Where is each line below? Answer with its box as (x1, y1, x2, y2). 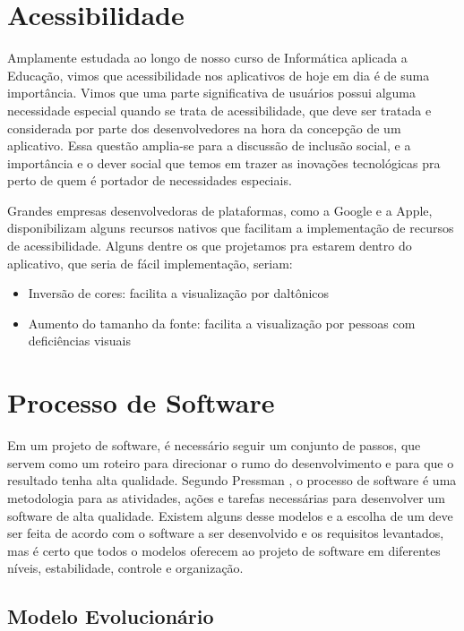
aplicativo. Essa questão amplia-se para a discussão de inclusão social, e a (7, 136, 411, 155)
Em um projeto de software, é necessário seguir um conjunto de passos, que (7, 436, 421, 455)
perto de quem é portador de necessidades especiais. (7, 171, 292, 190)
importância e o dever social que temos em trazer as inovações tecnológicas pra (7, 153, 441, 172)
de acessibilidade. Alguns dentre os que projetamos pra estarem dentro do (7, 236, 412, 255)
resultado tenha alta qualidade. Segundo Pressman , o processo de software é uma (7, 471, 457, 490)
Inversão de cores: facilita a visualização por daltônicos (28, 284, 330, 303)
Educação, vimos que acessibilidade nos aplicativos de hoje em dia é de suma (7, 65, 430, 84)
